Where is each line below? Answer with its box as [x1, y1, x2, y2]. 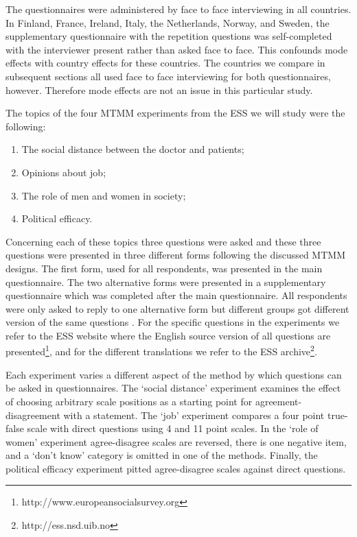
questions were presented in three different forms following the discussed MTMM [5, 248, 345, 262]
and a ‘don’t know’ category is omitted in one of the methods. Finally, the [5, 448, 318, 462]
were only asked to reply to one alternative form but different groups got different [5, 301, 349, 315]
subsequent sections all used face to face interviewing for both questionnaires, [5, 69, 331, 83]
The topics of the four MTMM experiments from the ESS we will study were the [5, 106, 345, 120]
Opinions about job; [21, 165, 106, 179]
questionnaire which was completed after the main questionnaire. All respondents [5, 288, 347, 302]
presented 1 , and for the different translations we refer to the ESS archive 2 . [5, 342, 317, 359]
